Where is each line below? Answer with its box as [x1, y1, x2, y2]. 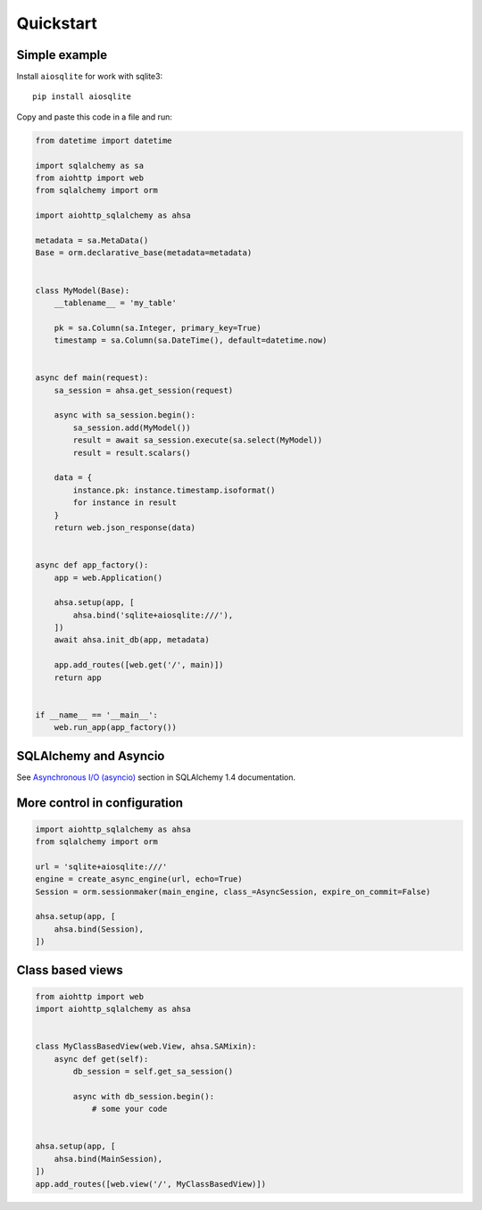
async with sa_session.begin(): [54, 410, 196, 420]
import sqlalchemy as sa [35, 161, 145, 170]
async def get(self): [54, 1054, 149, 1064]
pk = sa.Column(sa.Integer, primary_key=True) [54, 322, 262, 333]
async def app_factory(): [35, 560, 149, 570]
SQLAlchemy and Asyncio [16, 748, 165, 763]
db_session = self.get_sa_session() [72, 1066, 234, 1077]
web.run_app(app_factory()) [54, 723, 178, 733]
